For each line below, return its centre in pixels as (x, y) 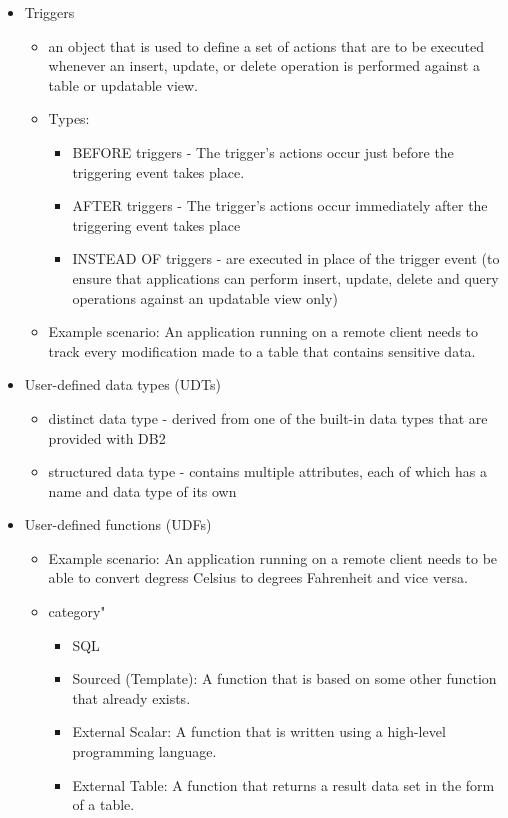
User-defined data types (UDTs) (122, 384)
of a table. (103, 804)
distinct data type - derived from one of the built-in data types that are (268, 417)
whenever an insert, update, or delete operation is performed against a (264, 65)
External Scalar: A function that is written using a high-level (259, 731)
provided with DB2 (107, 437)
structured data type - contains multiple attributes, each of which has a (267, 471)
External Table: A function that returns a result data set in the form (283, 784)
